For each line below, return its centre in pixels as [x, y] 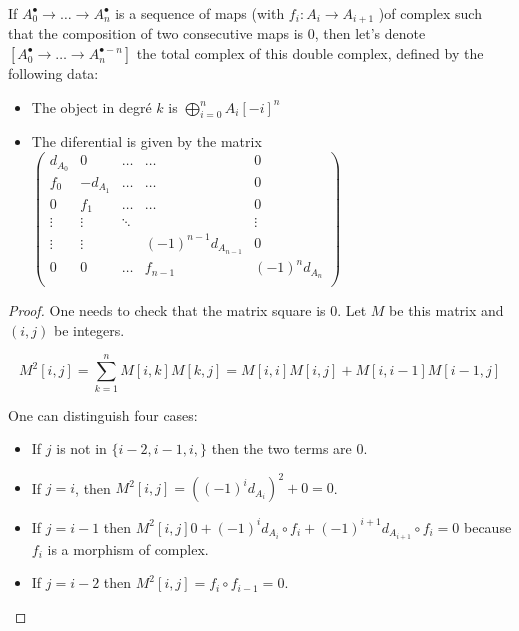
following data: [53, 73]
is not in [81, 448]
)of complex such [430, 13]
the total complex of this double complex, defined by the [310, 53]
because [487, 526]
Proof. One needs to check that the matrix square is [167, 310]
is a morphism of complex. [128, 548]
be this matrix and [446, 310]
